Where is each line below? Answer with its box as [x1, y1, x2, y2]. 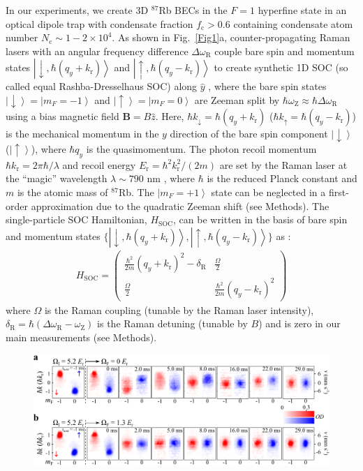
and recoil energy [62, 157, 136, 172]
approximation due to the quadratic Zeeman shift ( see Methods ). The [31, 198, 329, 213]
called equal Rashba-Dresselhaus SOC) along [6, 79, 198, 94]
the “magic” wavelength [6, 171, 108, 186]
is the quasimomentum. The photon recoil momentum [86, 141, 317, 156]
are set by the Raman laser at [219, 157, 348, 172]
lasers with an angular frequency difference [6, 43, 188, 58]
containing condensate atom [233, 16, 353, 31]
